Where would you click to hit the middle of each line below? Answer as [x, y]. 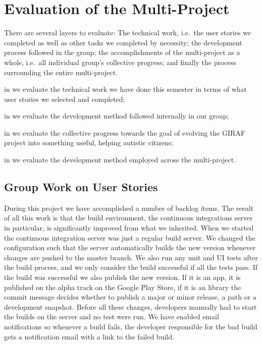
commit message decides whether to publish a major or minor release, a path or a [130, 297]
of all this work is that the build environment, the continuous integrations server [128, 218]
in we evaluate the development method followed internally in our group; [117, 116]
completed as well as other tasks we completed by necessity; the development [123, 42]
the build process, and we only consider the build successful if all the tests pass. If [131, 267]
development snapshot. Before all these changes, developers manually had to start [130, 306]
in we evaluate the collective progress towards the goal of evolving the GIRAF [125, 132]
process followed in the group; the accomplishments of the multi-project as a [122, 52]
